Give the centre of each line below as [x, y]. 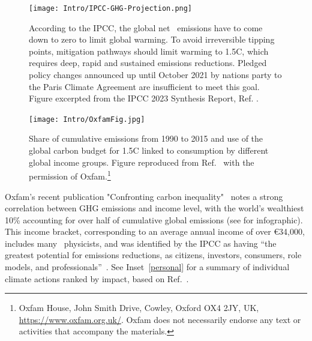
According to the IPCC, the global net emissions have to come [146, 27]
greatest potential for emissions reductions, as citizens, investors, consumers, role [153, 255]
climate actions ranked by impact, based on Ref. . [97, 278]
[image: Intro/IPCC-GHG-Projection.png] [111, 8]
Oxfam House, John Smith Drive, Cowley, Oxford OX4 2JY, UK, [139, 308]
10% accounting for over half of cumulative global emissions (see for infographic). [154, 219]
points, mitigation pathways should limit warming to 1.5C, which [149, 51]
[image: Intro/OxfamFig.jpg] [87, 119]
